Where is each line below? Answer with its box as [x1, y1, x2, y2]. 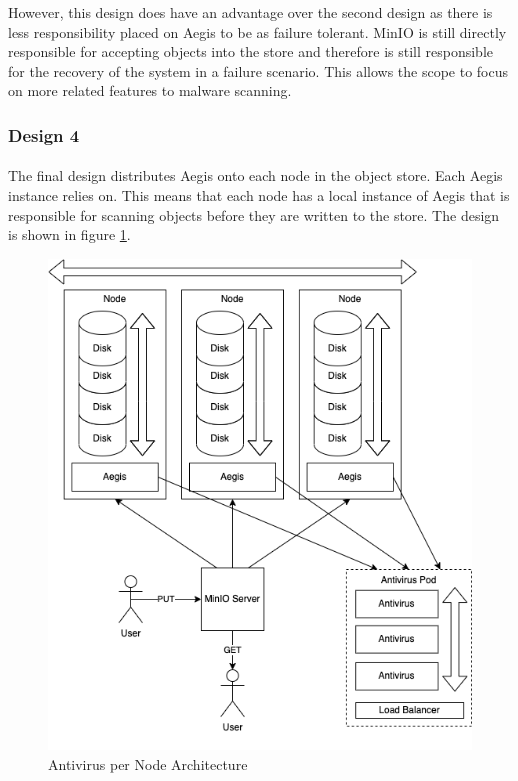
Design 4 [8, 122, 80, 147]
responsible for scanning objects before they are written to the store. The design [8, 204, 500, 225]
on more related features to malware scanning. [8, 80, 292, 101]
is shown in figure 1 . [8, 224, 131, 245]
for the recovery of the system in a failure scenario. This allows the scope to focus [8, 60, 509, 81]
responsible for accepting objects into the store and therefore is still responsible [8, 41, 494, 62]
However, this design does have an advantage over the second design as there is [8, 2, 493, 22]
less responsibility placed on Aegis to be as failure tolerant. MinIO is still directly [8, 21, 507, 42]
